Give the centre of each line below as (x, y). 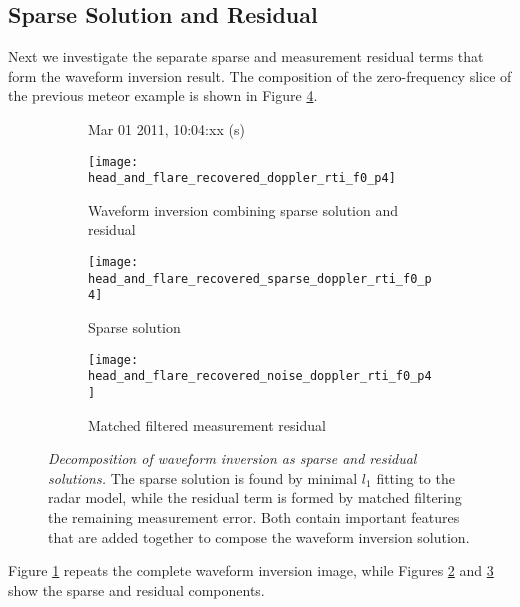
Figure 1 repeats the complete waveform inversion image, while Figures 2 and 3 (251, 570)
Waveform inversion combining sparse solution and (243, 209)
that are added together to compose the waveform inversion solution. (259, 536)
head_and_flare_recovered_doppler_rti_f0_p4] (242, 178)
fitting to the (415, 477)
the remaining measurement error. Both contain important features (254, 516)
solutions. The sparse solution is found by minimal (203, 477)
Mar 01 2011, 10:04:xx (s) (166, 128)
